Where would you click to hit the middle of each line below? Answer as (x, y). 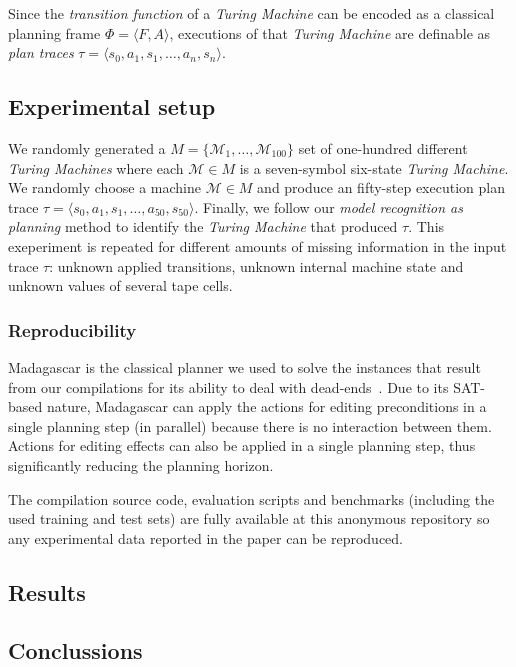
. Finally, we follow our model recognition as (328, 206)
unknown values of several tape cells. (120, 285)
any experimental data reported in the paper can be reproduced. (205, 537)
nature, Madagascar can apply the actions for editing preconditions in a (266, 406)
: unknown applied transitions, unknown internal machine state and (256, 265)
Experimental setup (112, 106)
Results (47, 591)
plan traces (41, 52)
